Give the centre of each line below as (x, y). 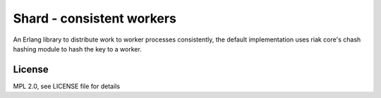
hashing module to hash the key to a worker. (78, 49)
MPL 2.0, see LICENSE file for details (66, 86)
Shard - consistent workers (95, 18)
